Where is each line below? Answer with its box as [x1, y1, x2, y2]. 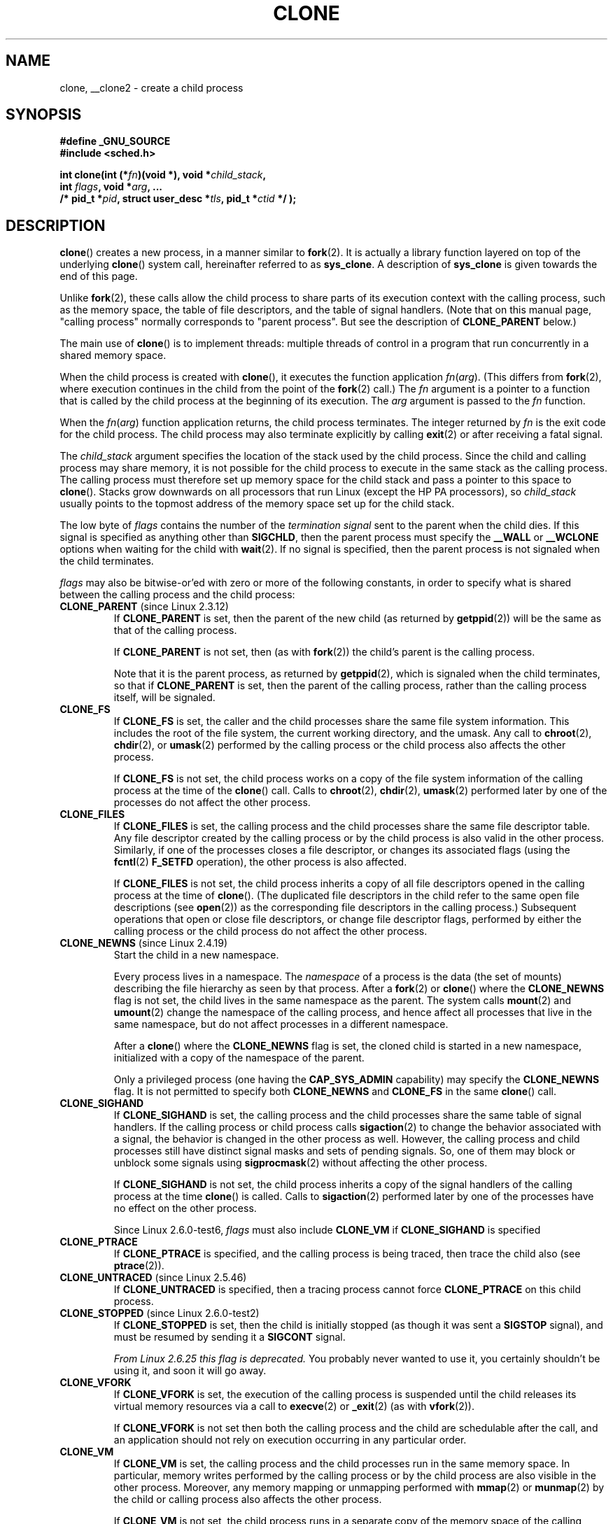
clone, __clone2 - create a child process [59, 81, 244, 94]
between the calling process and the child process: [59, 588, 295, 601]
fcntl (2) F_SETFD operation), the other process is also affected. [113, 856, 407, 868]
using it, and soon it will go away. [113, 1364, 267, 1377]
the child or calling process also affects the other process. [113, 1493, 382, 1506]
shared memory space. [59, 349, 167, 362]
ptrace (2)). [113, 1260, 164, 1272]
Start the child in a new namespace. [113, 949, 279, 961]
